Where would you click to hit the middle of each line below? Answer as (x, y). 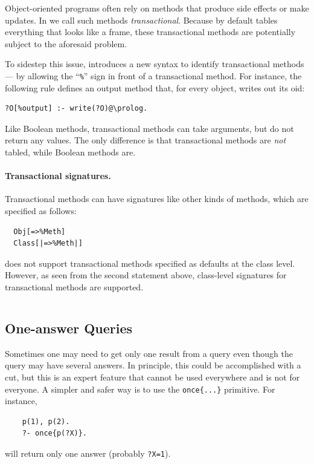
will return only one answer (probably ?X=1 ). (88, 453)
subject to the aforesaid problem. (66, 43)
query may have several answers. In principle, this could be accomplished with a (153, 365)
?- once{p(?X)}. (55, 433)
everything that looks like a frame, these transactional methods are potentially (150, 32)
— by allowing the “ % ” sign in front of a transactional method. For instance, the (153, 75)
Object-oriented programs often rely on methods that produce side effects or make (157, 8)
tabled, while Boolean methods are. (70, 152)
